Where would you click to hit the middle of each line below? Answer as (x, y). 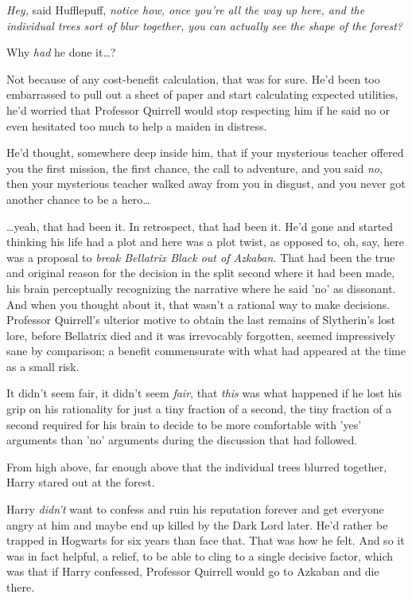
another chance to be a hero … (78, 199)
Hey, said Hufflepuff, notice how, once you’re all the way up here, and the (186, 10)
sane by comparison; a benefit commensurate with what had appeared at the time (206, 351)
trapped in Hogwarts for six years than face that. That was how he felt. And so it (206, 540)
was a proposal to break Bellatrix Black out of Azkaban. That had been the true (201, 257)
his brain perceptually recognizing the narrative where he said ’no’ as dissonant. (201, 288)
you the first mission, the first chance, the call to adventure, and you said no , (194, 168)
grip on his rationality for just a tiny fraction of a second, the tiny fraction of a (199, 409)
